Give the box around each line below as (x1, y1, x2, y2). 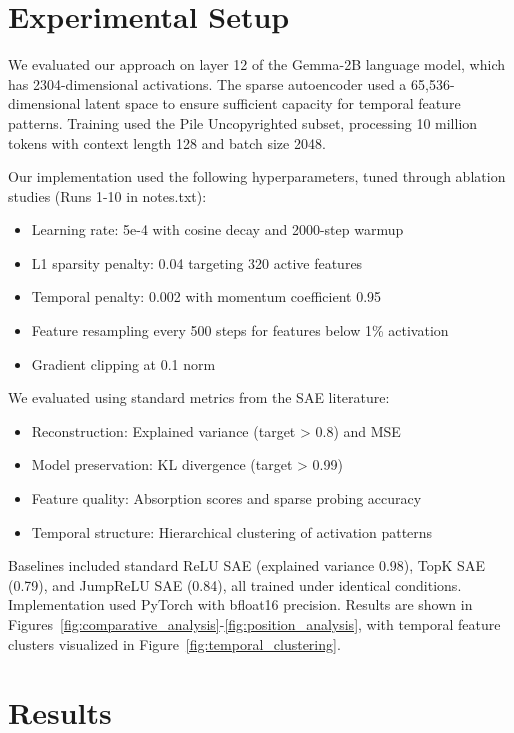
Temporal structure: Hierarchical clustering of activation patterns (31, 521, 433, 542)
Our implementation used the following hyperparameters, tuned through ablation (8, 166, 506, 187)
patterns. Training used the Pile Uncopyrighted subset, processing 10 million (8, 112, 478, 133)
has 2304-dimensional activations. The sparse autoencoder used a (8, 73, 407, 94)
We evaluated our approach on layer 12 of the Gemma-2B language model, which (8, 54, 505, 75)
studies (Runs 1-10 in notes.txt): (8, 185, 207, 206)
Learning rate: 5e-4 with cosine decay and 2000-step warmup (31, 219, 404, 240)
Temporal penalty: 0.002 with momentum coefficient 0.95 (31, 286, 382, 307)
